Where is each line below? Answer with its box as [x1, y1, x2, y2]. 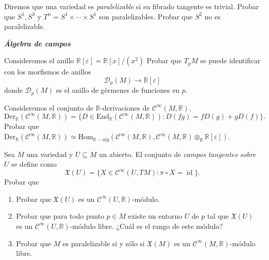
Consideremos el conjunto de [4, 102, 94, 113]
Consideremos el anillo [4, 55, 74, 66]
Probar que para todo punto [16, 211, 104, 221]
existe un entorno [128, 211, 182, 221]
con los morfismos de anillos [4, 66, 91, 77]
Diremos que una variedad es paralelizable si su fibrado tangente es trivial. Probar [4, 1, 259, 11]
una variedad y [26, 148, 73, 159]
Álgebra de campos [4, 38, 71, 48]
